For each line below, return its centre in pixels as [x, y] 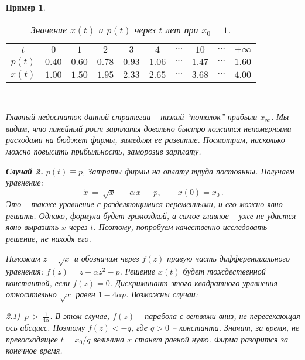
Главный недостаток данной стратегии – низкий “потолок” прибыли [132, 117]
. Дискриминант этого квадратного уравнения [194, 282]
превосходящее [32, 339]
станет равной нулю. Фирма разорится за [211, 339]
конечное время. [34, 350]
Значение [49, 29]
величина [109, 339]
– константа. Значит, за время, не [236, 328]
